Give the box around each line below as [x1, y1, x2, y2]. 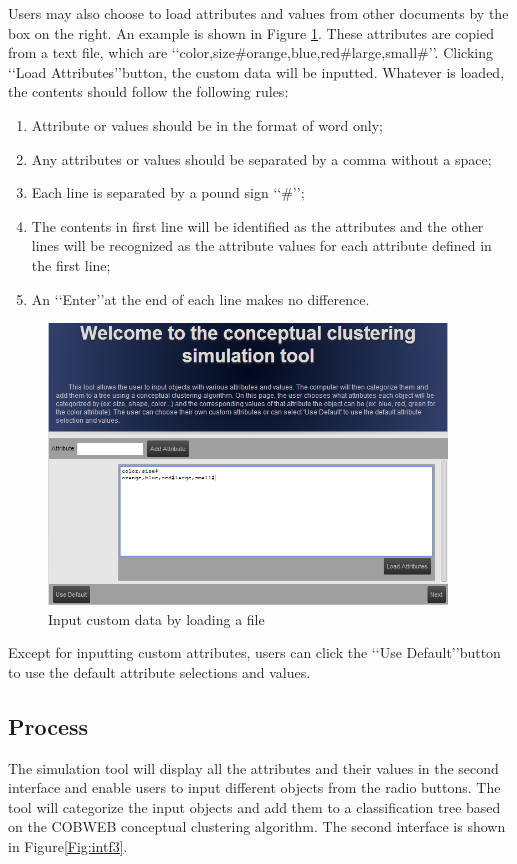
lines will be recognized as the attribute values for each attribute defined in [31, 235, 492, 256]
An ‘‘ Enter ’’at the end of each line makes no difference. [31, 288, 370, 309]
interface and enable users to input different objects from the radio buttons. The [8, 777, 501, 798]
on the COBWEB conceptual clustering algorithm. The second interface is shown [8, 816, 506, 837]
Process [8, 710, 89, 741]
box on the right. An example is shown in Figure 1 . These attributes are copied [8, 22, 494, 43]
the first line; [31, 254, 111, 275]
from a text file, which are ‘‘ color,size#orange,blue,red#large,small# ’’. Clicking [8, 42, 493, 63]
